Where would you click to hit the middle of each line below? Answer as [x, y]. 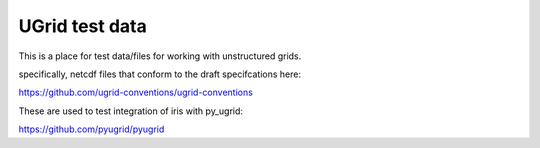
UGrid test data [82, 26]
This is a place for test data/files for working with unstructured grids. [160, 56]
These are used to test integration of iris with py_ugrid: [131, 111]
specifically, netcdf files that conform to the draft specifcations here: [160, 74]
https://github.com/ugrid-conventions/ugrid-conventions [136, 92]
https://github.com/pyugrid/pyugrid [91, 129]
